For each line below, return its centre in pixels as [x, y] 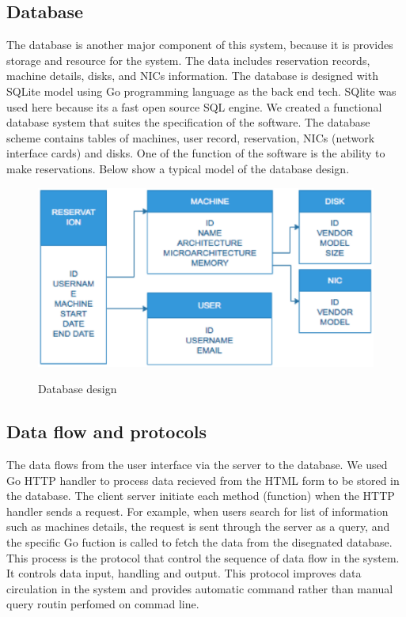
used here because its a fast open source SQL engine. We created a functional [194, 106]
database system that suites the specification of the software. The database [188, 122]
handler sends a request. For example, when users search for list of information [197, 511]
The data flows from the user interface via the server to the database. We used [197, 465]
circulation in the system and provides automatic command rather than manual [200, 588]
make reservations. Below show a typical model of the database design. [178, 168]
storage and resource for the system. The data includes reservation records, [188, 60]
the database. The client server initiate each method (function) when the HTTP [201, 496]
